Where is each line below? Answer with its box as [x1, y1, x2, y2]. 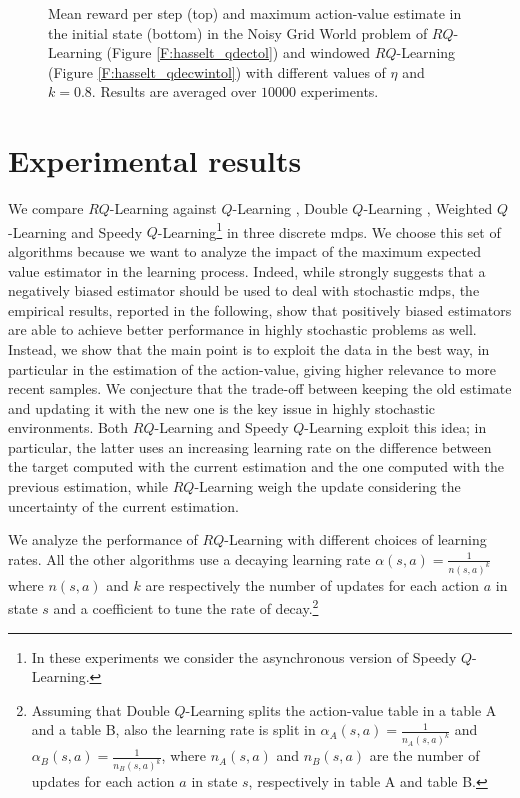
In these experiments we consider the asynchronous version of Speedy [31, 646, 457, 667]
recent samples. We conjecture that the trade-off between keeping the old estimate [8, 378, 512, 399]
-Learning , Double [232, 198, 348, 219]
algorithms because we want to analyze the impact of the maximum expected [8, 240, 482, 261]
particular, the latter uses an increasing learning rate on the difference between [8, 436, 492, 457]
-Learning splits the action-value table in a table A [185, 699, 497, 720]
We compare [8, 198, 84, 219]
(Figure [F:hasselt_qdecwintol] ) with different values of [48, 61, 386, 82]
